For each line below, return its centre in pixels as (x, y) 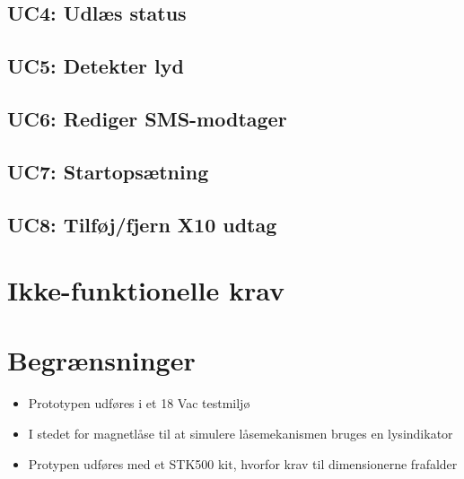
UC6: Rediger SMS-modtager (147, 118)
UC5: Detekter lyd (96, 66)
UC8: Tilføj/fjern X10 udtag (142, 224)
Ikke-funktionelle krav (146, 290)
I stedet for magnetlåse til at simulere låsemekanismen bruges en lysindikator (241, 433)
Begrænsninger (101, 360)
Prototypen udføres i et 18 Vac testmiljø (139, 403)
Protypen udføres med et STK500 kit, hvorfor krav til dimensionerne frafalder (243, 463)
